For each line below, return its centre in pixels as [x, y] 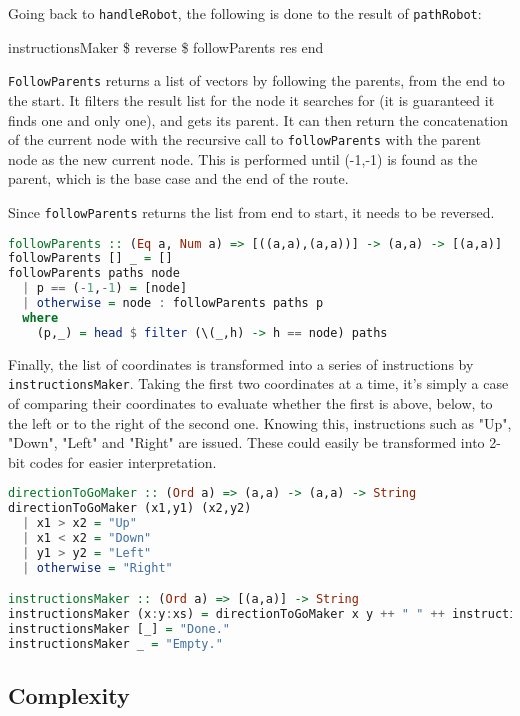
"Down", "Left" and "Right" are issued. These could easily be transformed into [246, 442]
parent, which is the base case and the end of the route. [178, 178]
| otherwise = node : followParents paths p [173, 303]
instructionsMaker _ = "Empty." [115, 643]
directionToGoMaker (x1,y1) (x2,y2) [130, 508]
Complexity [69, 695]
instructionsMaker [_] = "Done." [119, 629]
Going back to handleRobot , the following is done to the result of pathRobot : [245, 13]
